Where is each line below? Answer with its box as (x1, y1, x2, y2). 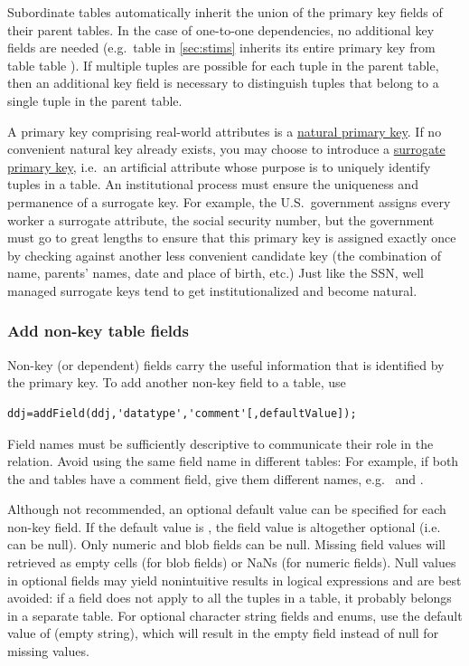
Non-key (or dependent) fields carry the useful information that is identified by (7, 355, 445, 374)
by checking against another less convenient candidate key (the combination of (7, 245, 442, 264)
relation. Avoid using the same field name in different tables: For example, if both (7, 452, 459, 471)
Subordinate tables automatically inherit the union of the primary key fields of (7, 3, 443, 21)
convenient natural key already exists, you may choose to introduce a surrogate (7, 139, 446, 158)
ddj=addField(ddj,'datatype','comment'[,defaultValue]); (7, 406, 357, 420)
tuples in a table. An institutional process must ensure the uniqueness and (7, 175, 418, 194)
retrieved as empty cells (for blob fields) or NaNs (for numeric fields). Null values (7, 553, 456, 572)
